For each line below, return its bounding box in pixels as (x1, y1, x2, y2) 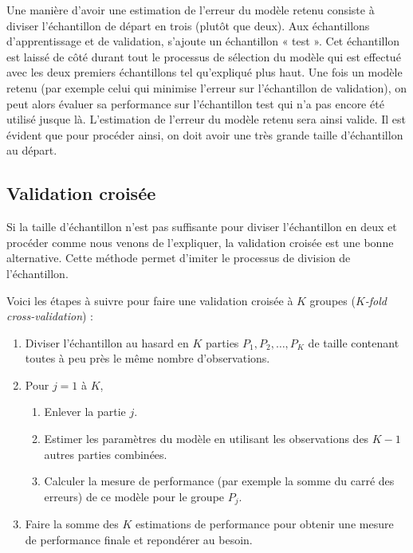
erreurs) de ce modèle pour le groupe (44, 488, 225, 504)
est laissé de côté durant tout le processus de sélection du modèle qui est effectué (6, 48, 401, 65)
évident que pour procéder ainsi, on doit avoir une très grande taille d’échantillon (6, 126, 403, 143)
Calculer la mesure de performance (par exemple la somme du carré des (44, 473, 395, 489)
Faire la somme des (25, 516, 119, 532)
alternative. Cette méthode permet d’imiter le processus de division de (6, 249, 351, 266)
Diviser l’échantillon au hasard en (25, 334, 189, 351)
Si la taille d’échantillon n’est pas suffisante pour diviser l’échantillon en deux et (6, 218, 397, 235)
